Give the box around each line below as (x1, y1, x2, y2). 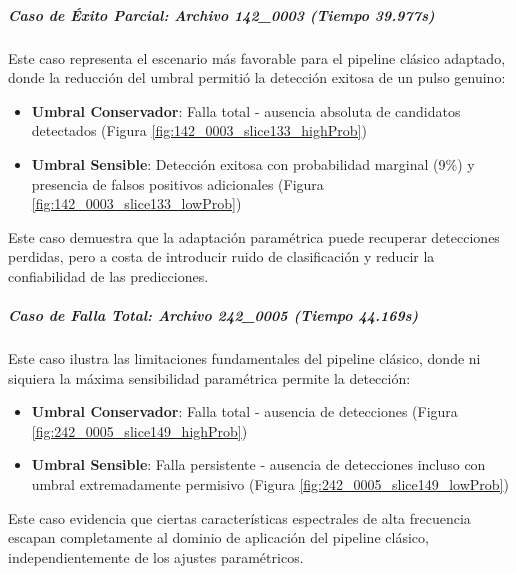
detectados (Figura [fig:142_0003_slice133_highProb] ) (31, 120, 367, 141)
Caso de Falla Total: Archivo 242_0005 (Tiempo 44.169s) (8, 305, 419, 326)
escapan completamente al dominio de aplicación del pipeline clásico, (8, 527, 429, 548)
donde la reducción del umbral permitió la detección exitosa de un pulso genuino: (8, 67, 506, 88)
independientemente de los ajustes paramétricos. (8, 546, 304, 567)
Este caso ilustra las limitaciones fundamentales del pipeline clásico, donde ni (8, 348, 481, 369)
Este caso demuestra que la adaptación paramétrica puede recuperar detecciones (8, 226, 500, 247)
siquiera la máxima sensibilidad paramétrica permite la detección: (8, 367, 411, 388)
